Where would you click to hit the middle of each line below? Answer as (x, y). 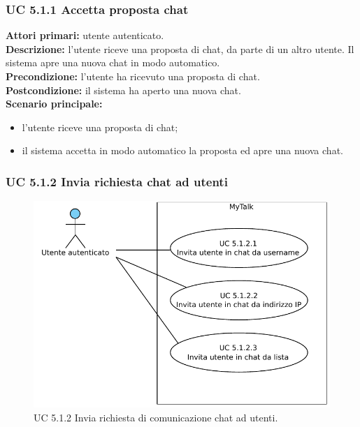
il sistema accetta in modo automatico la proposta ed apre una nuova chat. (182, 150)
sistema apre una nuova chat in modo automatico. (113, 62)
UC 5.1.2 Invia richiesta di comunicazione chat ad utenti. (156, 417)
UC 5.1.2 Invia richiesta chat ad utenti (117, 181)
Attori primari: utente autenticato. (85, 35)
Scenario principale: (54, 104)
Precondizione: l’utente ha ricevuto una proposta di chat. (133, 76)
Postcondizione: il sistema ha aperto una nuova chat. (123, 90)
